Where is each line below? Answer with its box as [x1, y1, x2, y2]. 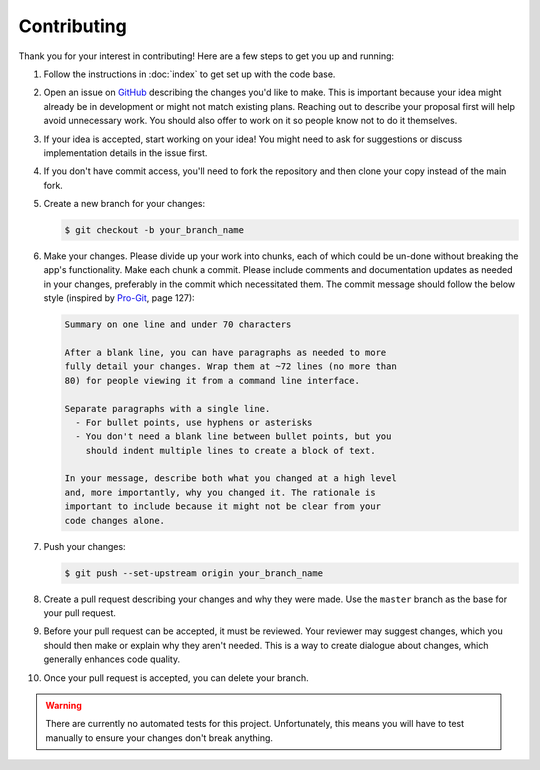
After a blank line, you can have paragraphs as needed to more [64, 346, 387, 358]
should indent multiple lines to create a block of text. [85, 445, 376, 456]
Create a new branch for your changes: [43, 198, 205, 210]
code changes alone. [64, 515, 165, 526]
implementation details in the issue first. [43, 146, 208, 159]
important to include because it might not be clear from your [64, 501, 382, 512]
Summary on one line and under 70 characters [64, 319, 292, 330]
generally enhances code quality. [43, 653, 180, 665]
